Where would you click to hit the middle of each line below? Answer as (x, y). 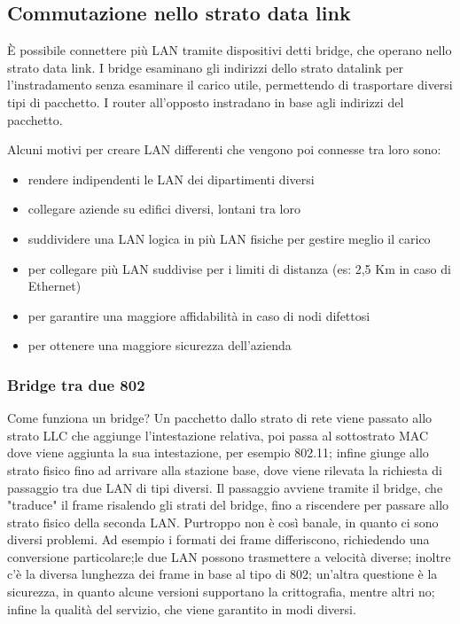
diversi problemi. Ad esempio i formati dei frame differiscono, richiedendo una (218, 539)
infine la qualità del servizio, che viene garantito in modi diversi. (182, 608)
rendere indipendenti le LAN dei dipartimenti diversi (171, 179)
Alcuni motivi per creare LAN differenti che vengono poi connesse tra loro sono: (224, 149)
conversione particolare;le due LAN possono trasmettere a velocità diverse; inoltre (229, 556)
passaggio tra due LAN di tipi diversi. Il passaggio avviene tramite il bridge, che (225, 487)
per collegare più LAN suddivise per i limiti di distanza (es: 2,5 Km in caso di (239, 268)
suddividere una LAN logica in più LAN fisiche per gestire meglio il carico (229, 238)
